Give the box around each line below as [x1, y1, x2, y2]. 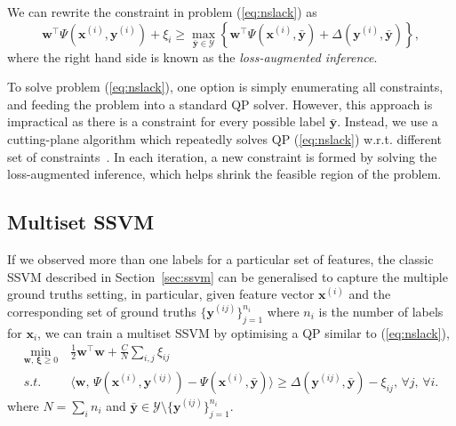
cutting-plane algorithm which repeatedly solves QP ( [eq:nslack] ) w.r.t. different [7, 129, 443, 148]
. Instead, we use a [337, 112, 438, 131]
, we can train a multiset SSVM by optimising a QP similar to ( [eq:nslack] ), [37, 323, 450, 342]
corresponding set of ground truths [7, 301, 196, 320]
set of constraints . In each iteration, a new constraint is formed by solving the [7, 147, 437, 165]
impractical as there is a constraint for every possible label [7, 112, 325, 131]
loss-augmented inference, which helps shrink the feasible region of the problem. [7, 165, 442, 183]
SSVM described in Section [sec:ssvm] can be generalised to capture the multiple [7, 267, 448, 285]
